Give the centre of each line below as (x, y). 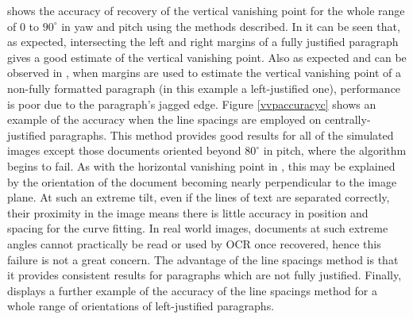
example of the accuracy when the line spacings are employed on (164, 119)
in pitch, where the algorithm (335, 150)
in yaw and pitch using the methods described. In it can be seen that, (231, 26)
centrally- (347, 119)
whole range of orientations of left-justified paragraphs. (141, 306)
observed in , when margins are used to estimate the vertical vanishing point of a (204, 73)
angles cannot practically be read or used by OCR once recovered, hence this (194, 243)
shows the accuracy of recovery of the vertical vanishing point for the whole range (206, 10)
